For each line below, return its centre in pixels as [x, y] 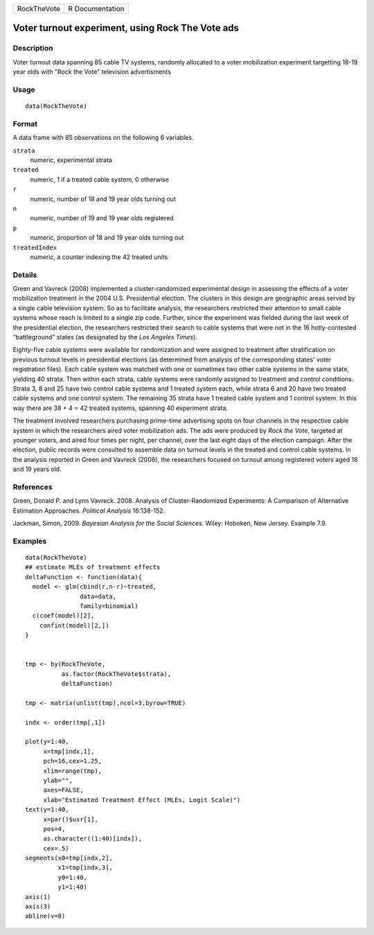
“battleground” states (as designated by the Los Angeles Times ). [105, 337]
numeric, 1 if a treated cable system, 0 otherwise [100, 179]
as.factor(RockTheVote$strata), [116, 674]
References [33, 487]
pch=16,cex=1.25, [73, 761]
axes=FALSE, [63, 790]
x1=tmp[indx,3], [86, 868]
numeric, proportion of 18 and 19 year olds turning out [107, 238]
